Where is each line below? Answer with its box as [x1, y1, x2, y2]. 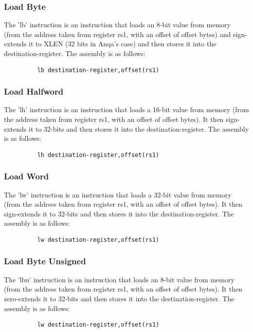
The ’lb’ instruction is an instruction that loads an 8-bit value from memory [4, 20, 231, 30]
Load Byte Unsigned [4, 255, 86, 267]
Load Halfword [4, 85, 64, 98]
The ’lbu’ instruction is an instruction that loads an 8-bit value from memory [4, 274, 235, 284]
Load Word [4, 170, 49, 182]
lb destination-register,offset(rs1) [37, 66, 160, 74]
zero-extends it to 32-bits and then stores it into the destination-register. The [4, 293, 235, 303]
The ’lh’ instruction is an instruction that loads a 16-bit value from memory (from [4, 104, 249, 115]
